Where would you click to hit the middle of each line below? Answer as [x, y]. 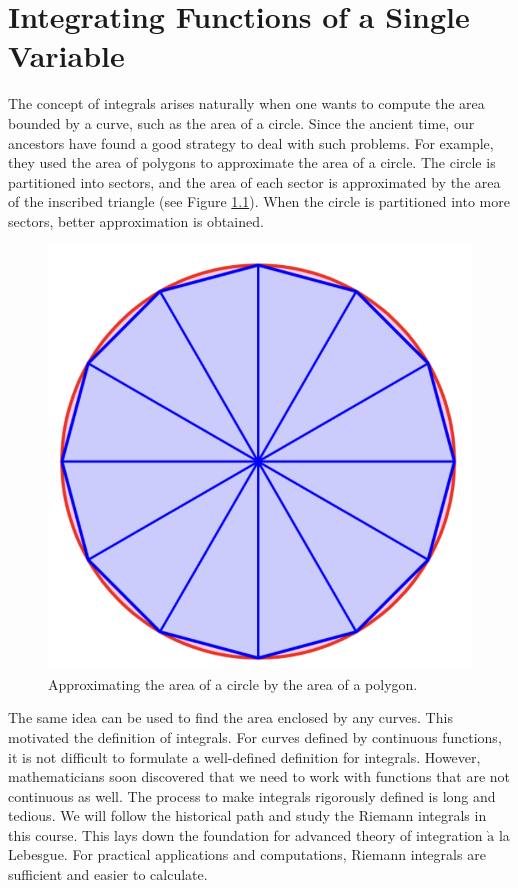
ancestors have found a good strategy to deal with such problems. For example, [251, 142]
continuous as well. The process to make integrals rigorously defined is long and [252, 795]
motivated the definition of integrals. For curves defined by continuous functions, [255, 736]
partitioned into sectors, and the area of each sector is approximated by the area [254, 181]
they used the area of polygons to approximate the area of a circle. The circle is [252, 162]
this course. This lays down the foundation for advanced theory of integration [245, 834]
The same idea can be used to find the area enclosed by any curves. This [230, 717]
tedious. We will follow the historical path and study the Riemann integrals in [247, 815]
